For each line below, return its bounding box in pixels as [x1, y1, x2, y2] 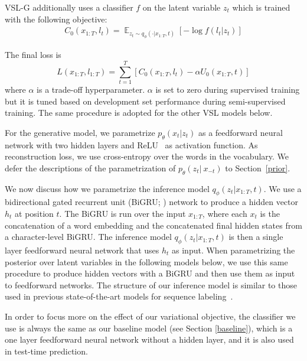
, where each [202, 207, 247, 219]
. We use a [263, 182, 302, 194]
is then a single [228, 230, 283, 243]
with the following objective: [5, 12, 107, 25]
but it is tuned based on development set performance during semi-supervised [5, 95, 286, 107]
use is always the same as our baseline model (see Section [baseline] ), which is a [5, 321, 293, 334]
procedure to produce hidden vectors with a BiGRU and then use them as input [5, 267, 295, 279]
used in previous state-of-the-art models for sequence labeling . [5, 290, 233, 303]
